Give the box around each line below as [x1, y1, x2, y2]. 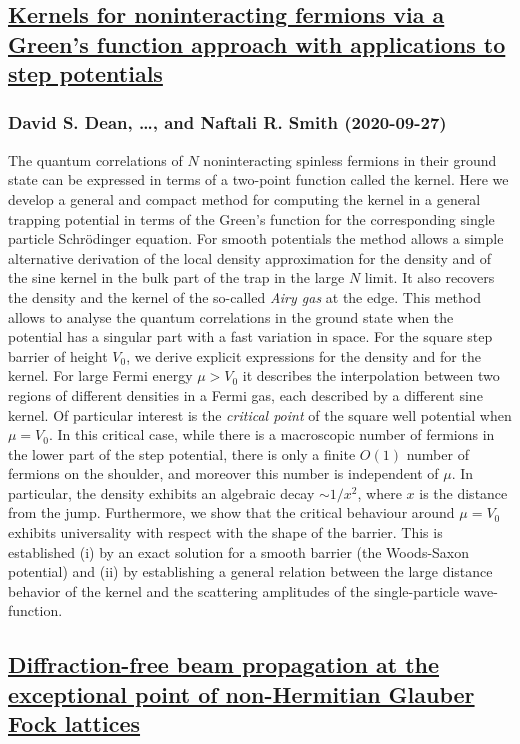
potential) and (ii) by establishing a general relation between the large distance [8, 561, 493, 582]
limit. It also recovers [364, 267, 495, 288]
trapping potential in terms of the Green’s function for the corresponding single [8, 208, 495, 229]
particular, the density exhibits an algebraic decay [8, 482, 315, 503]
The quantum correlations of [8, 149, 183, 170]
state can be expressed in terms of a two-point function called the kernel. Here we [8, 169, 509, 190]
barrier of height [8, 345, 108, 366]
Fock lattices [8, 708, 141, 739]
